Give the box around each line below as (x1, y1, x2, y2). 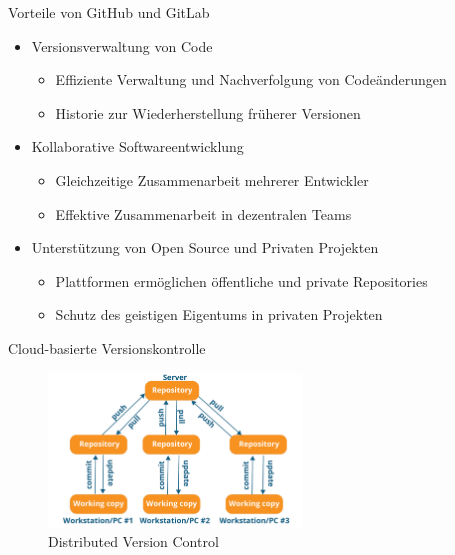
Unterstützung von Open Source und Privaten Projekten (31, 237, 379, 258)
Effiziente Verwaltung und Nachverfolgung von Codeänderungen (55, 69, 447, 90)
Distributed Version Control (48, 531, 219, 552)
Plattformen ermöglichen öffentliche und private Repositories (55, 270, 428, 291)
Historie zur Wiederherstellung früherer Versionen (55, 102, 361, 123)
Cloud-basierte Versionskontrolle (8, 337, 206, 358)
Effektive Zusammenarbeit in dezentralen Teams (55, 203, 352, 224)
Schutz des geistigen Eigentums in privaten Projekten (55, 304, 383, 325)
